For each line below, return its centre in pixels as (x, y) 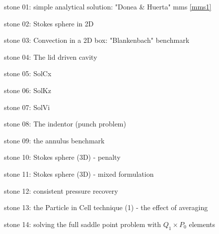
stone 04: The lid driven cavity (51, 57)
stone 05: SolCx (28, 73)
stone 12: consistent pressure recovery (61, 190)
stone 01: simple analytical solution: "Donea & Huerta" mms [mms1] (108, 6)
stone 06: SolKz (28, 90)
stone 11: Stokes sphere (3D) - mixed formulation (79, 174)
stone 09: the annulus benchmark (54, 140)
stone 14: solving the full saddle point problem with (83, 224)
